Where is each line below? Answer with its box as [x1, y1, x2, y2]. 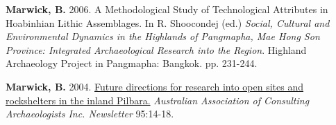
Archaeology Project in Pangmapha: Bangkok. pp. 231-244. [6, 56, 258, 70]
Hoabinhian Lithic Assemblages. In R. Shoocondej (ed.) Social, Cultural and [6, 15, 330, 30]
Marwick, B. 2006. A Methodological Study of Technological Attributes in [6, 2, 328, 16]
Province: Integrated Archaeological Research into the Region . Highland [6, 42, 307, 57]
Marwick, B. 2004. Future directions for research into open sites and [6, 79, 303, 93]
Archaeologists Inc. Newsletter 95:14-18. [6, 106, 174, 121]
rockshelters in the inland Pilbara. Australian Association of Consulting [6, 93, 310, 107]
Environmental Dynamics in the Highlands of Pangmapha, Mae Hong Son [6, 29, 320, 44]
